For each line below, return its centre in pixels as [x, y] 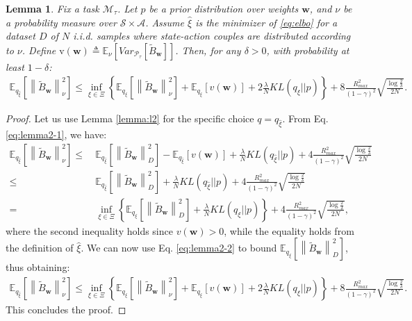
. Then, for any [208, 50]
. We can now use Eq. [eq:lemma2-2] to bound [179, 248]
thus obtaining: [38, 267]
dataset [20, 36]
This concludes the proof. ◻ [66, 310]
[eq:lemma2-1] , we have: [56, 134]
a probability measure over [61, 22]
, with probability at [308, 50]
